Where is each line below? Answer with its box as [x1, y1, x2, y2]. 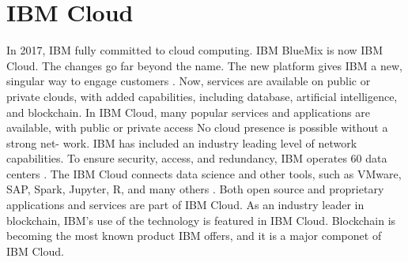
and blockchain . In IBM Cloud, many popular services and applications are [6, 103, 370, 120]
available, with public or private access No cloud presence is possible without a [6, 119, 388, 136]
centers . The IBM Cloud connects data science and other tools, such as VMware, [6, 165, 402, 182]
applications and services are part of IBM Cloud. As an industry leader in [6, 196, 365, 213]
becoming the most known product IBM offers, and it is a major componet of [6, 227, 382, 244]
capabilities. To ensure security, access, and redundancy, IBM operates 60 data [6, 150, 387, 167]
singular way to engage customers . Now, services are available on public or [6, 73, 371, 89]
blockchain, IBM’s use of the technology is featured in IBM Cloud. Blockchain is [6, 211, 396, 228]
